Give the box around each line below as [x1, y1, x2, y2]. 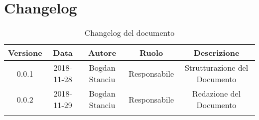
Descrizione [193, 47, 240, 59]
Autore [88, 47, 117, 59]
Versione [8, 47, 42, 59]
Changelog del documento [84, 27, 175, 39]
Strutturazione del [184, 62, 249, 74]
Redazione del [192, 88, 241, 100]
